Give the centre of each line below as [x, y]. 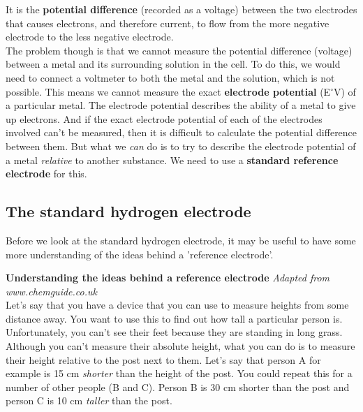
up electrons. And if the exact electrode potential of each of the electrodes [164, 118]
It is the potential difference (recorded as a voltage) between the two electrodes [181, 9]
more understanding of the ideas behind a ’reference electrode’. [140, 254]
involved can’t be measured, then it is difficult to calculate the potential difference [181, 132]
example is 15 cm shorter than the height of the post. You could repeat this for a [179, 373]
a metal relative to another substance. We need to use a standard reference [172, 160]
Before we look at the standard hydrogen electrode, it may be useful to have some [181, 240]
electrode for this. [46, 174]
